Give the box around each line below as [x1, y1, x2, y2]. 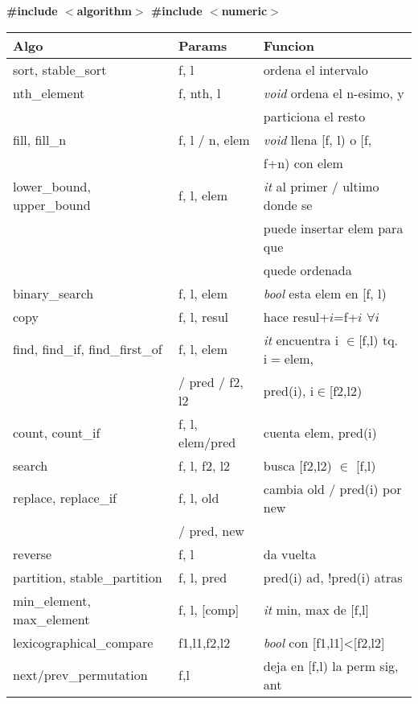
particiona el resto [263, 106, 366, 126]
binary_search [13, 283, 94, 303]
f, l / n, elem [178, 130, 250, 149]
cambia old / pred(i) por [263, 479, 402, 498]
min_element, [13, 591, 91, 610]
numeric [221, 2, 268, 19]
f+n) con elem [263, 153, 343, 172]
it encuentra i [263, 330, 339, 349]
